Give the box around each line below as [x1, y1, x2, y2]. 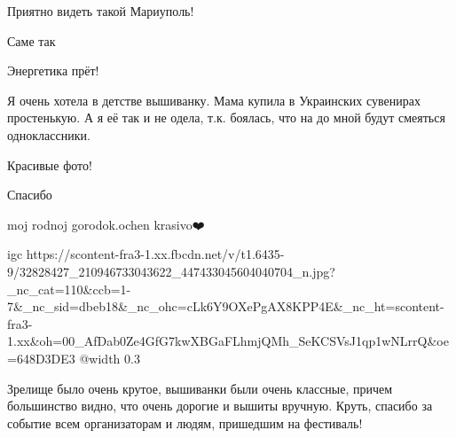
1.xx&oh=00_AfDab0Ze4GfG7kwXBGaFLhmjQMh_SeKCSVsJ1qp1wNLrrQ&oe [7, 332, 449, 350]
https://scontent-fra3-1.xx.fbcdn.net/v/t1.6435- [26, 245, 285, 263]
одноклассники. [7, 125, 90, 144]
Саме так [7, 31, 56, 50]
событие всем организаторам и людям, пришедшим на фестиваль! [7, 413, 363, 432]
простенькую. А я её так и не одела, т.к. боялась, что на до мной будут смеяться [7, 108, 445, 127]
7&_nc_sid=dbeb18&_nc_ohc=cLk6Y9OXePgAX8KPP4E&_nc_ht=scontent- [7, 297, 444, 316]
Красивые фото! [7, 155, 92, 174]
